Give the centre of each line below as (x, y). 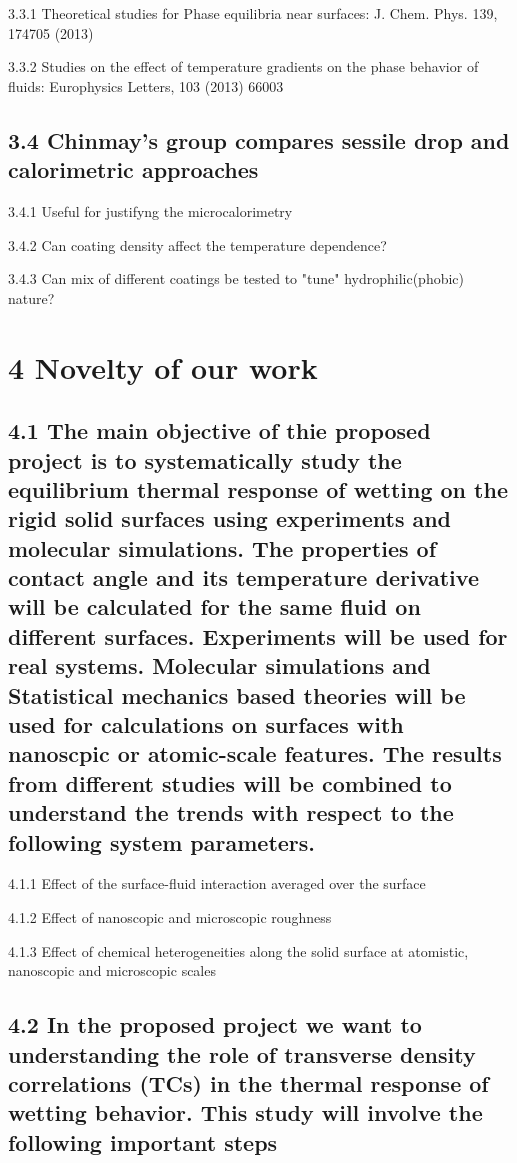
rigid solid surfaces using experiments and (230, 518)
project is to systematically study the (205, 459)
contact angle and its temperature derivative (243, 577)
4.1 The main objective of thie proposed (219, 430)
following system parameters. (162, 841)
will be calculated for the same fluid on (214, 606)
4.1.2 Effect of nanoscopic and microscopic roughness (170, 916)
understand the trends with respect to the (231, 812)
